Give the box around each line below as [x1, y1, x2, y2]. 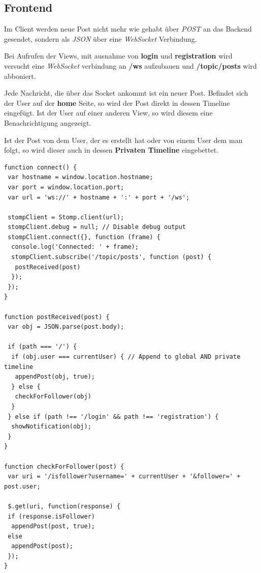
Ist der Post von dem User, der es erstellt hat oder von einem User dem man [4, 134, 243, 145]
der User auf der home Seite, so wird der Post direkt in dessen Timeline [4, 97, 230, 108]
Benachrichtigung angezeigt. [4, 117, 91, 128]
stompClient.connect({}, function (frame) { [8, 233, 160, 241]
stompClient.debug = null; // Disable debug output [8, 223, 186, 231]
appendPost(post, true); [11, 523, 95, 530]
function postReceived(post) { [4, 313, 110, 321]
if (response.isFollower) [8, 512, 95, 520]
